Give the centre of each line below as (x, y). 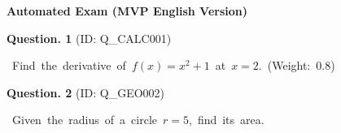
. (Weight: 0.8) (297, 65)
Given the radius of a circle (84, 120)
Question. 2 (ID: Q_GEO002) (86, 92)
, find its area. (226, 120)
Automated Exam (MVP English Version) (127, 11)
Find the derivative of (69, 65)
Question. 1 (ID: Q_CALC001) (89, 38)
